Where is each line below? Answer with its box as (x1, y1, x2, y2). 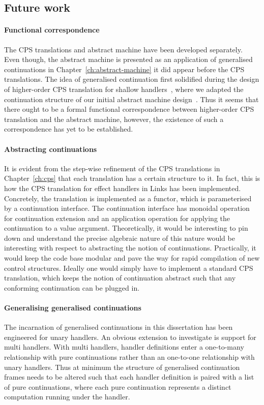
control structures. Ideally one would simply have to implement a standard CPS (4, 262, 253, 273)
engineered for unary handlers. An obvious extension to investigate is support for (4, 331, 256, 342)
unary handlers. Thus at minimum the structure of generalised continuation (4, 361, 240, 372)
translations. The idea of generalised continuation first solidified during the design (4, 74, 259, 84)
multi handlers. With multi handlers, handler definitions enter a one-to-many (4, 341, 244, 352)
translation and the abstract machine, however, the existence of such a (4, 113, 224, 124)
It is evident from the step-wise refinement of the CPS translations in (4, 163, 220, 173)
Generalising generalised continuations (4, 302, 141, 313)
